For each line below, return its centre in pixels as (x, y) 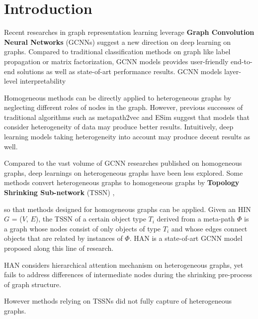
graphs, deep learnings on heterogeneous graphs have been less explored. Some (124, 172)
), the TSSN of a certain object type (91, 219)
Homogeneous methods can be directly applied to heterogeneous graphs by (118, 97)
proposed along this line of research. (59, 248)
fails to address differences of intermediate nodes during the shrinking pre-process (128, 274)
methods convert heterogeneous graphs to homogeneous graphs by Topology (122, 182)
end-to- (242, 61)
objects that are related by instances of (63, 238)
